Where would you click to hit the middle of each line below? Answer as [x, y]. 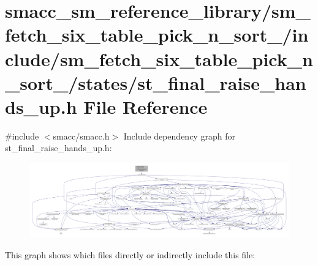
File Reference [146, 106]
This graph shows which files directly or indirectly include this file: [130, 254]
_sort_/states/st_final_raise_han [156, 82]
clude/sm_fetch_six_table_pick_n [159, 58]
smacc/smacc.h [81, 136]
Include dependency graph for [179, 136]
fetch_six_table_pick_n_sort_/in [157, 35]
